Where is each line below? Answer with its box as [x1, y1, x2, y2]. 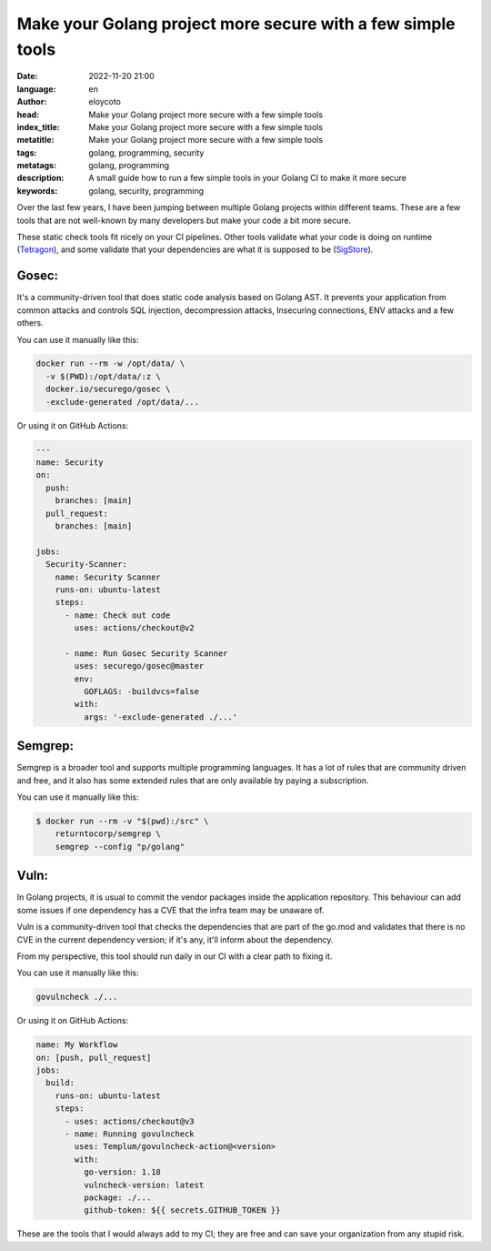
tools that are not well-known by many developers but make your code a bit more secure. [16, 215, 352, 226]
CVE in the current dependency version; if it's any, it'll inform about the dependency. [16, 933, 334, 945]
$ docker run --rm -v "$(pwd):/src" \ [35, 816, 209, 827]
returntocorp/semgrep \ [55, 829, 161, 839]
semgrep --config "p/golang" [55, 842, 185, 852]
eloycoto [88, 96, 122, 107]
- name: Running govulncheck [65, 1129, 195, 1139]
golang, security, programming [88, 185, 205, 196]
